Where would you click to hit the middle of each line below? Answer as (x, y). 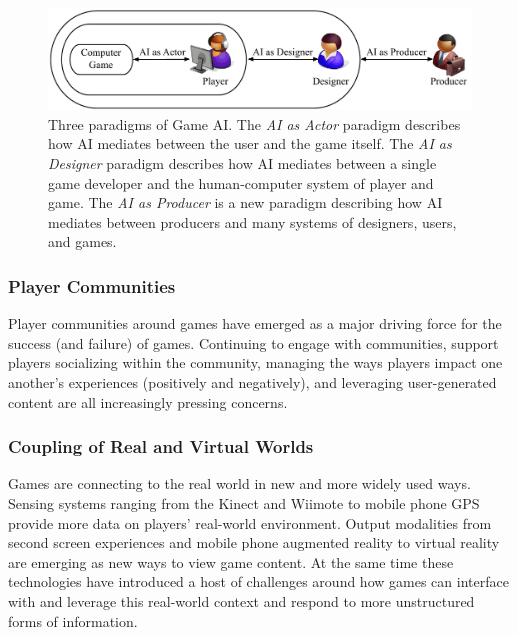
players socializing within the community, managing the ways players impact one (255, 362)
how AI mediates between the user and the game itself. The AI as (250, 143)
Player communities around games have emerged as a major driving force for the (255, 323)
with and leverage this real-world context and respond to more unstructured (241, 600)
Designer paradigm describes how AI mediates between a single (242, 163)
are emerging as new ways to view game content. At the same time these (231, 561)
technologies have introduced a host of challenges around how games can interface (258, 581)
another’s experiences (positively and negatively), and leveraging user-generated (252, 382)
